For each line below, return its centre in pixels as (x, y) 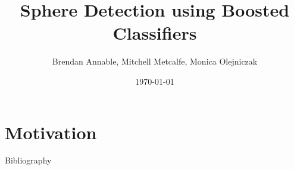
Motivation (51, 132)
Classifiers (155, 33)
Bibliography (28, 160)
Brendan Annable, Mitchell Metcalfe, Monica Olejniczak (155, 61)
